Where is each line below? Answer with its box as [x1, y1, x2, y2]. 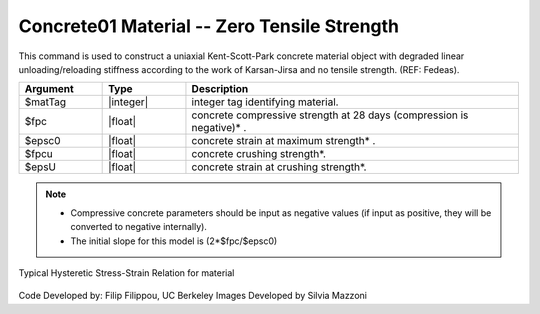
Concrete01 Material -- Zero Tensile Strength [18, 15, 400, 37]
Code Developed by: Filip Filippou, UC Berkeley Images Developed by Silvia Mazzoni [18, 290, 367, 302]
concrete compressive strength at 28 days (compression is [191, 108, 469, 122]
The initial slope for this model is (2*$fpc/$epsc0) [70, 235, 278, 247]
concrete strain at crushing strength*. [191, 160, 367, 174]
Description [191, 82, 249, 96]
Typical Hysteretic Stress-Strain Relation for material [18, 266, 235, 279]
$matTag [24, 95, 67, 109]
